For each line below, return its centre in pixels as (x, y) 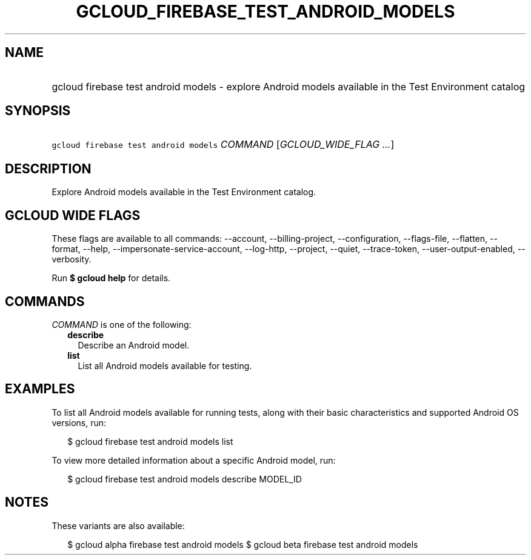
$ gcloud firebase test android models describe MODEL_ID (185, 479)
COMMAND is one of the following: (122, 324)
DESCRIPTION (48, 168)
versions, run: (79, 422)
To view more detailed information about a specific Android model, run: (194, 460)
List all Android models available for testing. (165, 365)
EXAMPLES (40, 389)
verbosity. (72, 259)
